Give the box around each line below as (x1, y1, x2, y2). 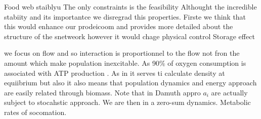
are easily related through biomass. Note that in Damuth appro (4, 87, 201, 97)
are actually (211, 87, 248, 97)
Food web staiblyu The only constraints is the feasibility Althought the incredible (4, 2, 257, 12)
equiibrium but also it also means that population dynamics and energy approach (4, 77, 257, 88)
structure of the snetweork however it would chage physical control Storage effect (4, 31, 255, 41)
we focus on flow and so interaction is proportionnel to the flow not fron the (4, 48, 240, 58)
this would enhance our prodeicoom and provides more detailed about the (4, 21, 233, 32)
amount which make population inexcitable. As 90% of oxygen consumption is (4, 57, 246, 68)
